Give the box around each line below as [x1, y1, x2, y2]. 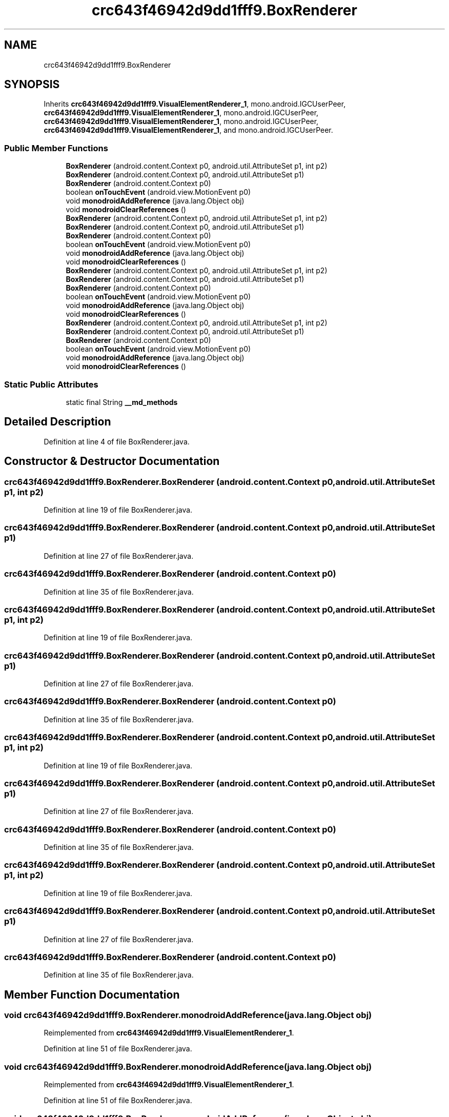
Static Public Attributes [4, 379, 98, 390]
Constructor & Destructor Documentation [4, 455, 220, 468]
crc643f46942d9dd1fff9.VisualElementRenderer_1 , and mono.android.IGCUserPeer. [44, 126, 333, 135]
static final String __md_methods [66, 397, 178, 407]
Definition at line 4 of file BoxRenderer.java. [44, 437, 190, 446]
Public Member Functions [4, 143, 108, 153]
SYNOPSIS [4, 78, 60, 91]
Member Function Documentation [4, 988, 180, 1001]
